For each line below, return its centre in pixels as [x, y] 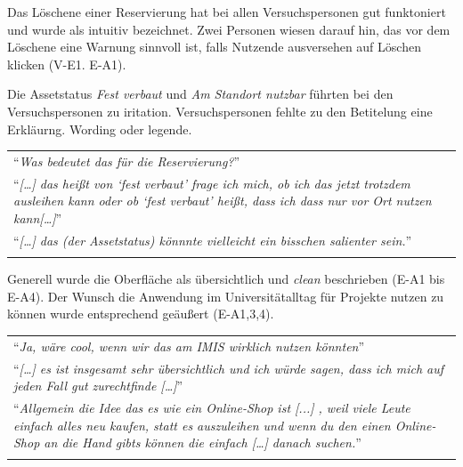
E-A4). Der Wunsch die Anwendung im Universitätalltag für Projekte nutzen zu [226, 296]
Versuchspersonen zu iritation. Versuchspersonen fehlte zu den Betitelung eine [220, 111]
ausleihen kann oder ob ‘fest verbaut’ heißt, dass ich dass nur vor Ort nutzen [223, 201]
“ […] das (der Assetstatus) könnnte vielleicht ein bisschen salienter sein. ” [213, 240]
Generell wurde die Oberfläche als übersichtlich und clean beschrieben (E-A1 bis [226, 279]
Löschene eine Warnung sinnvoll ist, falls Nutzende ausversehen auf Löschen [214, 47]
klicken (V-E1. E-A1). [67, 64]
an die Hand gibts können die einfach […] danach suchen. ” [203, 443]
